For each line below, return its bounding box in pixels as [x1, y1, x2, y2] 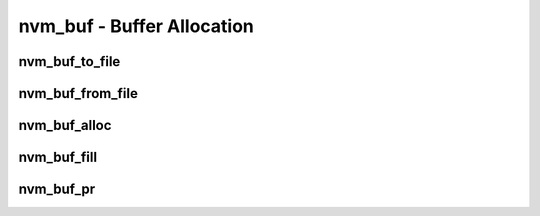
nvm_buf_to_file [18, 53, 121, 70]
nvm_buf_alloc [18, 117, 112, 134]
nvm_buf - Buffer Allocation [18, 15, 255, 37]
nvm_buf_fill [18, 149, 98, 166]
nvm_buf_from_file [18, 85, 139, 102]
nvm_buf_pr [18, 181, 96, 198]
